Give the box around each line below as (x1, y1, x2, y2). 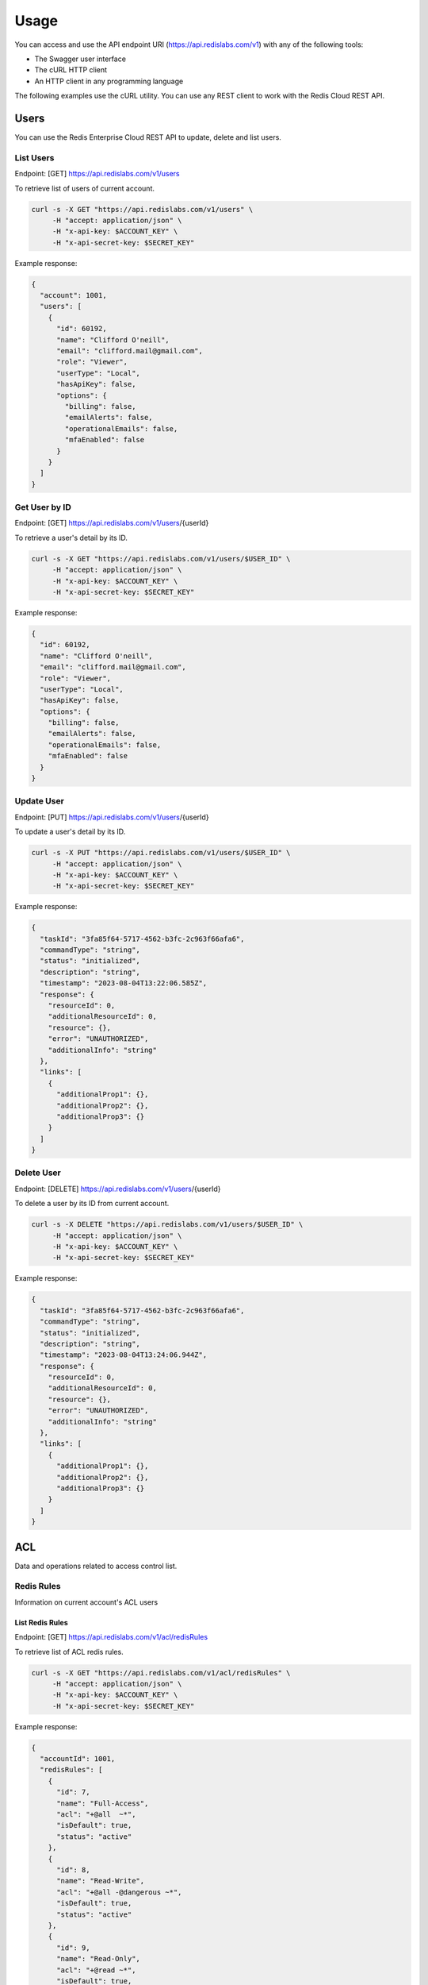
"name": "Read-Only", (56, 1954, 140, 1964)
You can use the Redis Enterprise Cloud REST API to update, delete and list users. (14, 133, 281, 142)
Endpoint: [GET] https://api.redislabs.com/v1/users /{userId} (14, 518, 209, 528)
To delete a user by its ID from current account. (14, 1199, 170, 1208)
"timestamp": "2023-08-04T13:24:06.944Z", (40, 1351, 208, 1359)
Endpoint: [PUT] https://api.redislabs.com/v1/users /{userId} (14, 812, 209, 822)
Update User (14, 796, 65, 807)
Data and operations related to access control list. (14, 1561, 178, 1571)
